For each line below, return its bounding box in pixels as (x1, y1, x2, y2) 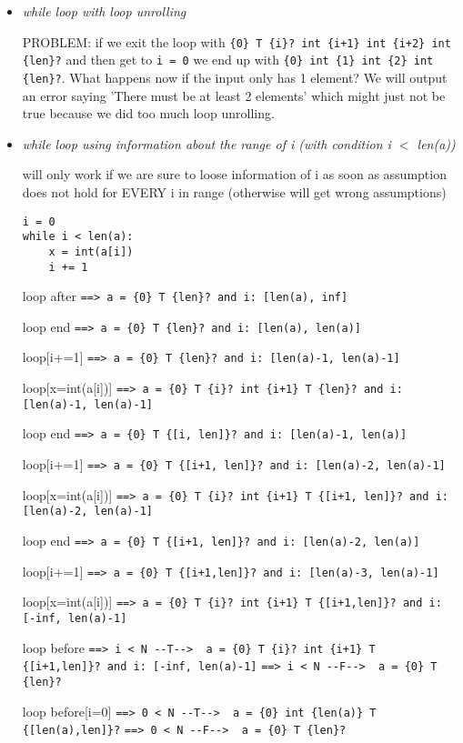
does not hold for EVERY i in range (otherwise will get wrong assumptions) (22, 182, 447, 201)
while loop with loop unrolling (22, 2, 186, 20)
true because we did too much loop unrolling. (22, 104, 275, 123)
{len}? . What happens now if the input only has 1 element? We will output (22, 67, 448, 86)
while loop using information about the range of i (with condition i (22, 134, 391, 153)
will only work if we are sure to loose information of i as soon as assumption (22, 165, 447, 184)
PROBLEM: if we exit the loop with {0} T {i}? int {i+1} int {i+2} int (22, 32, 451, 51)
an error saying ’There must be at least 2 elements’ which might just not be (22, 85, 446, 105)
